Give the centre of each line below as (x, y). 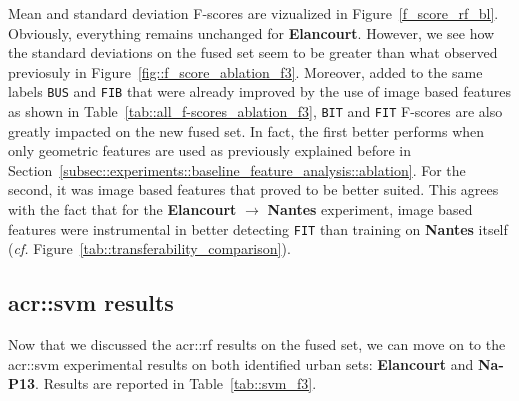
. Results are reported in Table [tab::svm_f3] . (176, 383)
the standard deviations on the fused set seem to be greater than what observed (253, 52)
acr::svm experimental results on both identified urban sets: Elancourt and (241, 363)
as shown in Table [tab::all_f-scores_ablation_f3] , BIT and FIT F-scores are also (255, 111)
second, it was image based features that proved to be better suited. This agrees (253, 189)
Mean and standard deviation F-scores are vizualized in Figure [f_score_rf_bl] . (253, 13)
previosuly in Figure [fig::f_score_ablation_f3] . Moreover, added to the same (245, 71)
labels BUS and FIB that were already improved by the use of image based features (260, 91)
